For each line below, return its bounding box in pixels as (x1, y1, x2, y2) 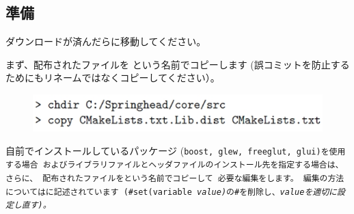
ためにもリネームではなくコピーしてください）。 (5, 70, 220, 85)
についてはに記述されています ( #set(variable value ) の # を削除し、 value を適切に (5, 187, 337, 197)
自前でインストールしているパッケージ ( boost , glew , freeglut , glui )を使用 (5, 143, 346, 157)
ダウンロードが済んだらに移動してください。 (5, 34, 206, 49)
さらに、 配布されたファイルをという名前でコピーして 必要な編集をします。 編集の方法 (5, 174, 344, 184)
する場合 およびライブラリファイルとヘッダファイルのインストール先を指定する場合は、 (5, 160, 344, 170)
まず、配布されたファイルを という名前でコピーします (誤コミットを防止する (5, 57, 350, 71)
